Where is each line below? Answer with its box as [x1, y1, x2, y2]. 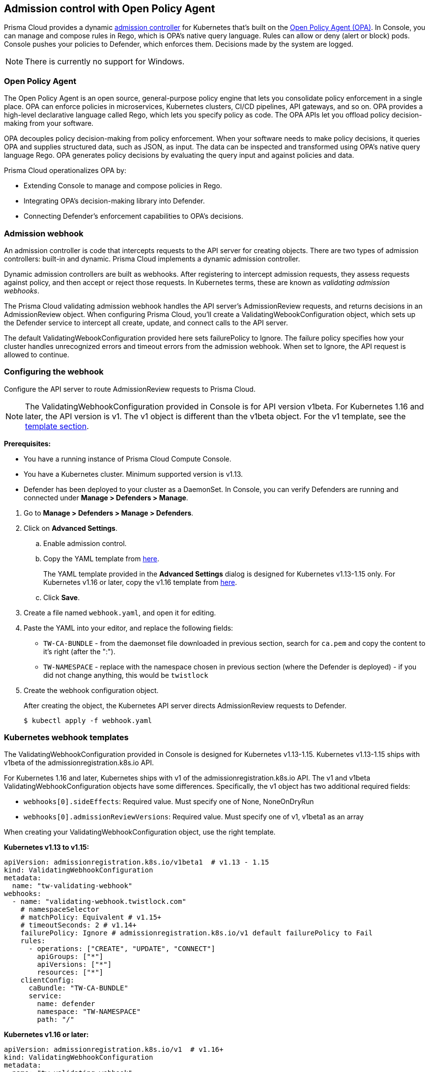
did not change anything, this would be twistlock [43, 670, 208, 679]
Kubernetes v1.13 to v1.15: [4, 843, 89, 852]
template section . [25, 421, 89, 431]
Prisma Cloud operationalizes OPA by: [4, 166, 126, 175]
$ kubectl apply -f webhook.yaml [24, 716, 152, 724]
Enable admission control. [43, 539, 127, 548]
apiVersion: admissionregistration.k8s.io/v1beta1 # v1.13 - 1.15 [4, 858, 269, 867]
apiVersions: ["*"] [37, 960, 112, 969]
